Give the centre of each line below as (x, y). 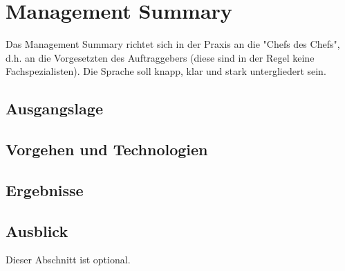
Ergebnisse (45, 190)
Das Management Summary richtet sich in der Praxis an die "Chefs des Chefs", (173, 44)
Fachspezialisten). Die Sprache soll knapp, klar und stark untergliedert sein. (166, 71)
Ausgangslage (54, 108)
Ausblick (37, 230)
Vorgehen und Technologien (107, 149)
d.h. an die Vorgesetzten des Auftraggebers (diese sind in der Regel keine (160, 57)
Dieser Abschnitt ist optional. (68, 260)
